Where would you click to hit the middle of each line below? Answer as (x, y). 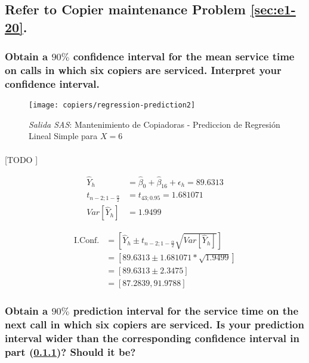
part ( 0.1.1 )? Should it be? (70, 352)
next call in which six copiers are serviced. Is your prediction (154, 324)
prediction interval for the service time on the (186, 311)
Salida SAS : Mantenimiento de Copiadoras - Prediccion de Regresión (154, 124)
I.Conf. (87, 241)
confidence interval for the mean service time (184, 56)
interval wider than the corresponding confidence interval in (152, 338)
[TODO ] (21, 159)
